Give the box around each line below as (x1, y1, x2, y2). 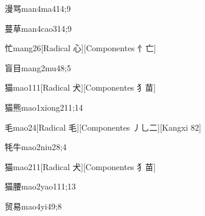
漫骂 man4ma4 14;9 (5, 2, 71, 14)
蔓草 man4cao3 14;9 (5, 22, 72, 34)
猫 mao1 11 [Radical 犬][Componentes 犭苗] (5, 81, 156, 94)
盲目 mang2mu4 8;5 (5, 61, 71, 74)
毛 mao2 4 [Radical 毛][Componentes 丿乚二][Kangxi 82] (5, 121, 201, 133)
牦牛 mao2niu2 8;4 (5, 141, 67, 153)
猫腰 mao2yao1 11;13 (5, 180, 76, 192)
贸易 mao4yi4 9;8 (5, 200, 62, 212)
